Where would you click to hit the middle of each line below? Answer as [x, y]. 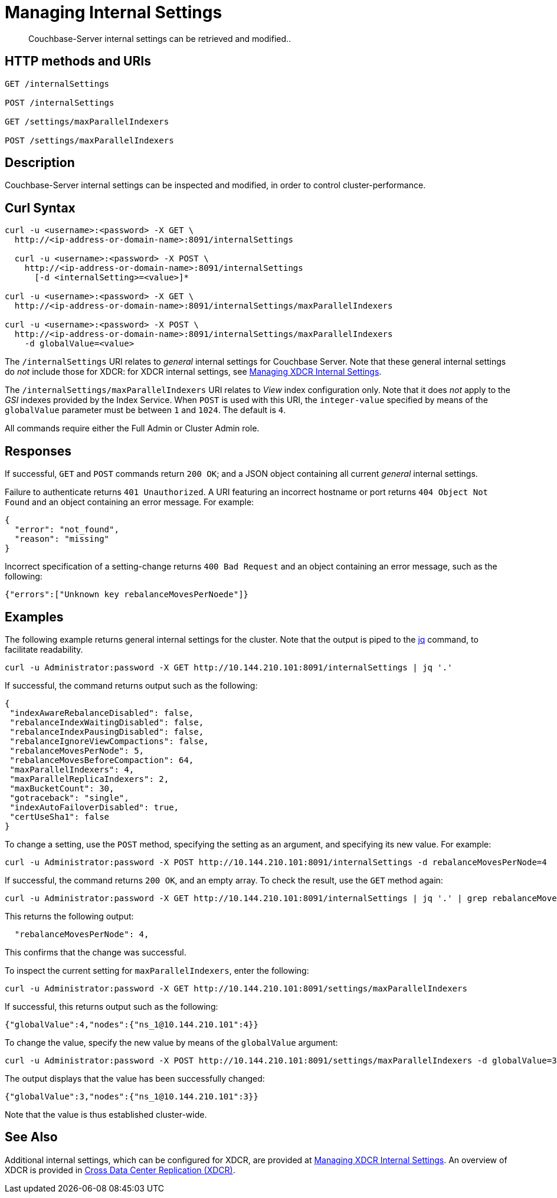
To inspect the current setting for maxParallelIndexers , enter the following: [157, 970]
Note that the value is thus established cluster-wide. [106, 1114]
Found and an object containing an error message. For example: [130, 502]
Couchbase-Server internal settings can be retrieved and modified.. [160, 38]
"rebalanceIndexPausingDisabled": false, [107, 731]
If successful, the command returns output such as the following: [131, 685]
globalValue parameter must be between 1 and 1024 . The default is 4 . [145, 410]
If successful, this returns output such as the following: [112, 1006]
